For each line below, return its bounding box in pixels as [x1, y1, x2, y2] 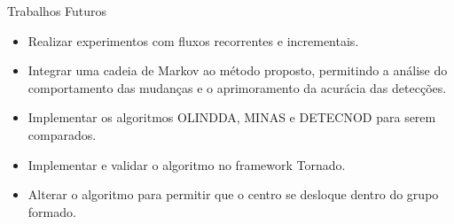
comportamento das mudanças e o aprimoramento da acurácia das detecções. [27, 78, 447, 97]
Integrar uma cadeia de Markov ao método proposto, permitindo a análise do [27, 61, 448, 80]
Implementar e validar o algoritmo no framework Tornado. [27, 155, 346, 174]
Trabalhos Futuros [7, 2, 107, 19]
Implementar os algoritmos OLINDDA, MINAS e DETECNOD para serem [27, 108, 436, 127]
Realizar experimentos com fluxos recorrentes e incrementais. [27, 31, 359, 50]
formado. [27, 202, 76, 220]
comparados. [27, 125, 97, 143]
